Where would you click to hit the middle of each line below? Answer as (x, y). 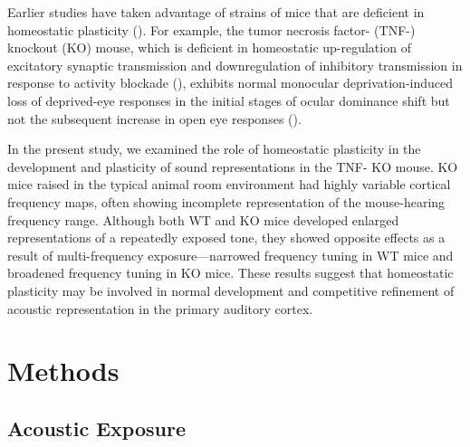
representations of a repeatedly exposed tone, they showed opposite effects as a (226, 238)
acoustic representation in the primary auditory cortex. (160, 308)
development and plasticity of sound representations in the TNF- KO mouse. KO (233, 166)
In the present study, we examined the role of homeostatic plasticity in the (214, 149)
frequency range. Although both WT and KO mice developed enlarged (203, 219)
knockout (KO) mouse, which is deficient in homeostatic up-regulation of (209, 48)
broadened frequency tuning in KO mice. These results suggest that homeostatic (230, 273)
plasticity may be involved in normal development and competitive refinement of (231, 290)
